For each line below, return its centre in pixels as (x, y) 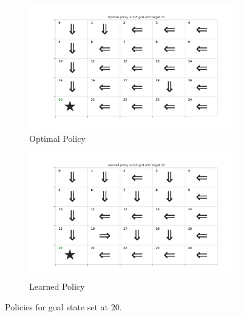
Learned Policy (57, 286)
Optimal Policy (57, 138)
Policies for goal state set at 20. (63, 306)
